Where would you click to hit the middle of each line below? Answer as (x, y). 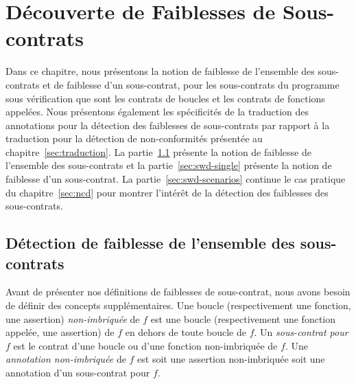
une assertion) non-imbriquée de (73, 318)
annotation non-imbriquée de (66, 359)
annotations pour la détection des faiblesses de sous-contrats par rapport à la (168, 125)
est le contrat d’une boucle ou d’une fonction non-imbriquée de (145, 345)
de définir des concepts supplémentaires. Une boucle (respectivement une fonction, (178, 305)
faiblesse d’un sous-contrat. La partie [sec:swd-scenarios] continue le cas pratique (176, 179)
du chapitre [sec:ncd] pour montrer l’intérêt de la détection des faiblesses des (167, 192)
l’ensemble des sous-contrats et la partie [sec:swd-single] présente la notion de (169, 165)
